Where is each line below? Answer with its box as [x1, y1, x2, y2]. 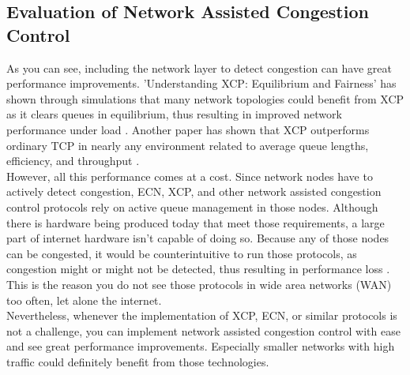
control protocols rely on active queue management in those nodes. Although [6, 198, 378, 215]
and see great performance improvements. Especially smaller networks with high [6, 338, 395, 354]
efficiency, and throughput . [6, 152, 140, 169]
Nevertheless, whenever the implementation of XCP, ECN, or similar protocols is [6, 307, 397, 324]
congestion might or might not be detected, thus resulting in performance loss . [6, 261, 390, 277]
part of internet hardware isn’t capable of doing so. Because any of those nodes [6, 230, 389, 246]
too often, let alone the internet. [6, 291, 162, 308]
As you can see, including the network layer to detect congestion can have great [6, 59, 392, 76]
